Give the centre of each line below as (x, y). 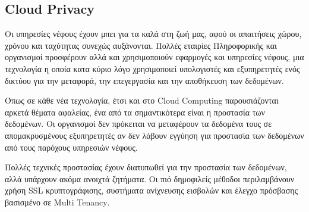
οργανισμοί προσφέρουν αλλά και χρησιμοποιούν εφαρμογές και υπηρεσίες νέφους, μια (154, 57)
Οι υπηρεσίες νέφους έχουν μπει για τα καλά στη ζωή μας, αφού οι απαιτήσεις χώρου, (153, 34)
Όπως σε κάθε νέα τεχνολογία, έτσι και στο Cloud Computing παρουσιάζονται (142, 100)
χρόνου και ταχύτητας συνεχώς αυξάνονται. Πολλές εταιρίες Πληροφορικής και (141, 45)
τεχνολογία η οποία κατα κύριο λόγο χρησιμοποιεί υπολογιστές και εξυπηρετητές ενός (152, 68)
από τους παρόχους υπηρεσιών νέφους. (71, 147)
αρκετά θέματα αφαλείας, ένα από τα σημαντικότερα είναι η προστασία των (135, 112)
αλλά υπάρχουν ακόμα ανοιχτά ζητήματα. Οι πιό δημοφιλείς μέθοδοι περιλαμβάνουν (150, 178)
